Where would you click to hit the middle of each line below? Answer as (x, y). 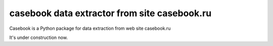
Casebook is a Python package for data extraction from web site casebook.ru (90, 28)
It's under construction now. (39, 37)
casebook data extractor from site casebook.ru (110, 13)
